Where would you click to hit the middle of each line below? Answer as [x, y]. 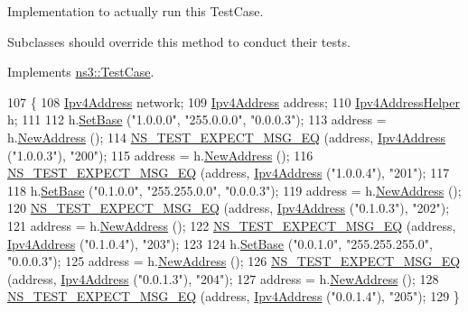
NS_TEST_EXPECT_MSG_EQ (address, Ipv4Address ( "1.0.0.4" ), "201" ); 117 [229, 173]
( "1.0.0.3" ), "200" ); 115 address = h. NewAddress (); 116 [160, 155]
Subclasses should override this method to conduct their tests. [179, 41]
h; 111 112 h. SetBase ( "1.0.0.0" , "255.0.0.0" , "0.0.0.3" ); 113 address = [197, 119]
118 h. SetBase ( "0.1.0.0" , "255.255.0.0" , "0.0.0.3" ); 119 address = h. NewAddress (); [234, 190]
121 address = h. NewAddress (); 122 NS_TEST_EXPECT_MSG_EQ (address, [232, 225]
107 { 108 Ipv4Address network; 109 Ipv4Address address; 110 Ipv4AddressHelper [234, 101]
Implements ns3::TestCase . [81, 72]
